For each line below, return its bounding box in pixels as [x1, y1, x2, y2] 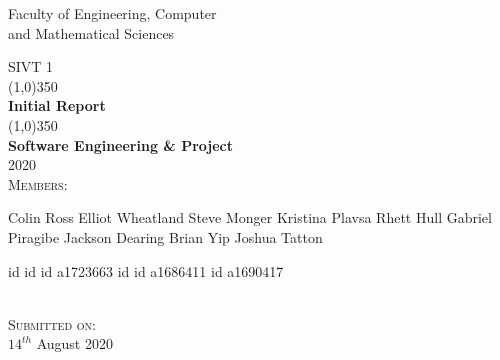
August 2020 [36, 333, 113, 354]
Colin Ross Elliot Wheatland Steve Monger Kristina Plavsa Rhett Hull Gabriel [8, 207, 492, 228]
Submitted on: [8, 313, 96, 334]
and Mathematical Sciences [8, 22, 175, 43]
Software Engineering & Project [8, 134, 234, 155]
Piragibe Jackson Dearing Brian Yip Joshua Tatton [8, 226, 323, 247]
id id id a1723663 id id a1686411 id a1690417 [8, 260, 284, 281]
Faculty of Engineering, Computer [8, 3, 217, 23]
